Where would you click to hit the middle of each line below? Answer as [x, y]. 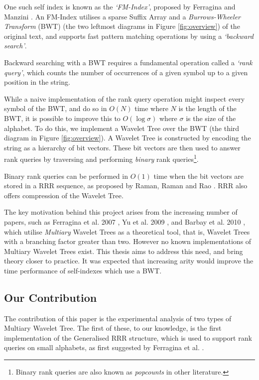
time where [151, 108]
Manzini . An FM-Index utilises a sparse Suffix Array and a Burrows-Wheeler [122, 16]
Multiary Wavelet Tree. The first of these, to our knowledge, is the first [113, 328]
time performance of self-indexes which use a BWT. [83, 270]
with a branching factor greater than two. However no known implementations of [128, 241]
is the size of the [211, 118]
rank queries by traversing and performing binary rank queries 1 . [101, 158]
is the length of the [207, 108]
